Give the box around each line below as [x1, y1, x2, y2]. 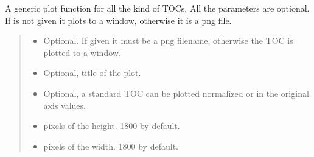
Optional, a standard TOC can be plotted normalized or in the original [43, 86, 309, 99]
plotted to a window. [43, 46, 121, 58]
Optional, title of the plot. [43, 66, 141, 79]
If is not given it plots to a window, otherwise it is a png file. [5, 13, 232, 26]
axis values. [43, 99, 86, 111]
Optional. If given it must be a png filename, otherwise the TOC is [43, 34, 293, 47]
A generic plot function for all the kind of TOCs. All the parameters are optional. [5, 2, 310, 14]
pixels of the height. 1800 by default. [43, 119, 180, 132]
